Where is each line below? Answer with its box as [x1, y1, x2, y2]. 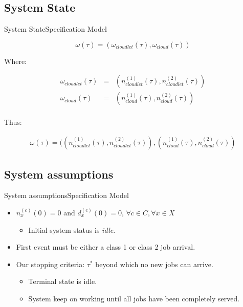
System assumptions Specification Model [4, 190, 129, 201]
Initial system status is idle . [28, 224, 116, 235]
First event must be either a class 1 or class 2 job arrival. [16, 242, 195, 252]
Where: [4, 55, 27, 66]
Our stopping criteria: [16, 258, 85, 269]
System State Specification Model [4, 24, 107, 34]
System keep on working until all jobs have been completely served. [28, 293, 240, 303]
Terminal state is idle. [28, 276, 97, 287]
